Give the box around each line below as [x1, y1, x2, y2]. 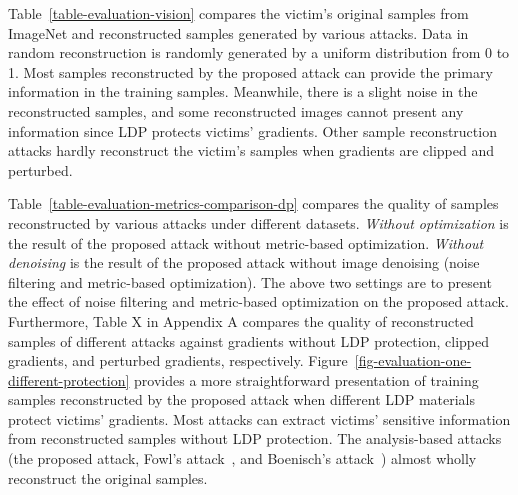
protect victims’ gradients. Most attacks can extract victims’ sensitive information [8, 408, 511, 429]
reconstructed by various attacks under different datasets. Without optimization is [8, 212, 509, 233]
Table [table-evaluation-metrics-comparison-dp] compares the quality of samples [8, 193, 499, 214]
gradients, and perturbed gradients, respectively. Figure [8, 350, 348, 371]
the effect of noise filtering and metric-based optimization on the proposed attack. [8, 291, 509, 312]
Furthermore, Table [8, 310, 127, 331]
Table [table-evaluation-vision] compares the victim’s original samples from [8, 3, 469, 23]
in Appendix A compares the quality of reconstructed [146, 310, 474, 331]
